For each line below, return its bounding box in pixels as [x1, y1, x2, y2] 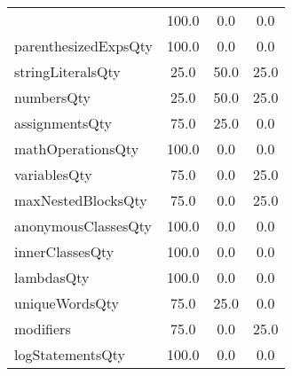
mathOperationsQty [14, 138, 139, 159]
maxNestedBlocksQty [14, 190, 147, 210]
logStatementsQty [14, 344, 125, 364]
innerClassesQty [14, 241, 114, 262]
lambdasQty [14, 267, 90, 287]
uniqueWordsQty [14, 293, 119, 313]
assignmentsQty [14, 113, 113, 133]
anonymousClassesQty [14, 215, 153, 236]
